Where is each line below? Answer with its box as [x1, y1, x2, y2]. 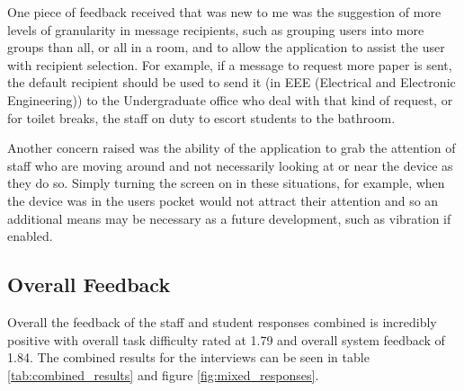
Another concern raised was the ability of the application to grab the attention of [7, 138, 456, 157]
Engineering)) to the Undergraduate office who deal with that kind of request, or [7, 90, 453, 109]
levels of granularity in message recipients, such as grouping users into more [7, 20, 424, 39]
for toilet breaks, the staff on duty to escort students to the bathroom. [7, 108, 396, 127]
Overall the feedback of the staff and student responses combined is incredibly [7, 312, 437, 331]
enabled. [7, 227, 53, 245]
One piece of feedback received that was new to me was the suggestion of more [7, 3, 442, 21]
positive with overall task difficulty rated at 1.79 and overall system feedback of [7, 330, 445, 349]
